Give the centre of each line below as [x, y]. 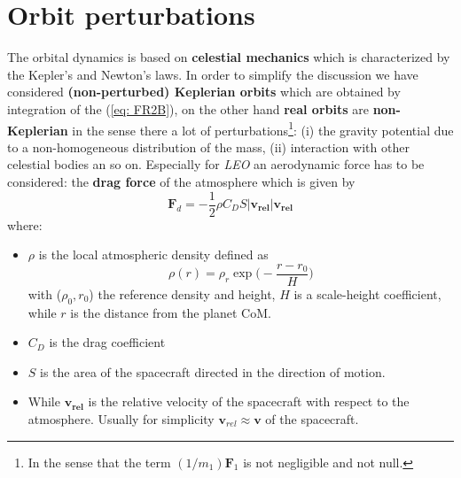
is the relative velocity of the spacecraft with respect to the [249, 401]
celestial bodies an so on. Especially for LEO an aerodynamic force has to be [216, 164]
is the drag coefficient [107, 342]
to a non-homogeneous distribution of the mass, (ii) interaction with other [208, 146]
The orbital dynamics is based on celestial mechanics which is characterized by [229, 57]
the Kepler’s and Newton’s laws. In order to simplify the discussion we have [213, 74]
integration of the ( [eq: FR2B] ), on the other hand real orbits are [188, 108]
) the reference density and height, [182, 293]
